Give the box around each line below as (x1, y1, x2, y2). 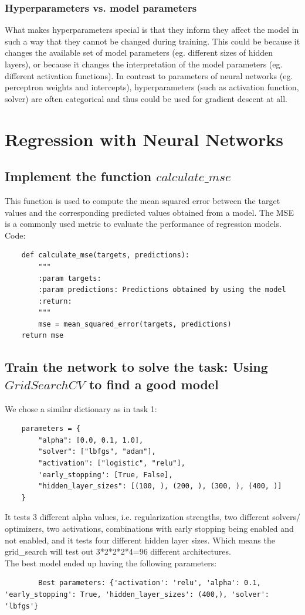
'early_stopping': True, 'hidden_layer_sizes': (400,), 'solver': (5, 590, 270, 599)
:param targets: (38, 274, 101, 283)
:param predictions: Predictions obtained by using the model (38, 286, 286, 294)
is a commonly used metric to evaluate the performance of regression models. (5, 218, 282, 230)
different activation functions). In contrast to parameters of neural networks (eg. (5, 69, 293, 81)
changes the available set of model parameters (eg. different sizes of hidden (5, 46, 273, 59)
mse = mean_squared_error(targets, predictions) (38, 320, 232, 328)
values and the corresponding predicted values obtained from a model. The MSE (5, 206, 294, 218)
